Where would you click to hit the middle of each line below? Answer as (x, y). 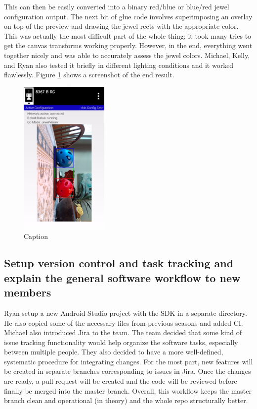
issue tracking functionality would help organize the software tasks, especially (121, 342)
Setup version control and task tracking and (119, 263)
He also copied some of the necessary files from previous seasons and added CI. (124, 322)
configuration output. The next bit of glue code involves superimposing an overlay (128, 16)
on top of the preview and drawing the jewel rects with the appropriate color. (121, 26)
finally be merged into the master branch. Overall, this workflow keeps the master (128, 390)
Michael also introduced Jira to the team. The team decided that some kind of (123, 332)
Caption (36, 236)
